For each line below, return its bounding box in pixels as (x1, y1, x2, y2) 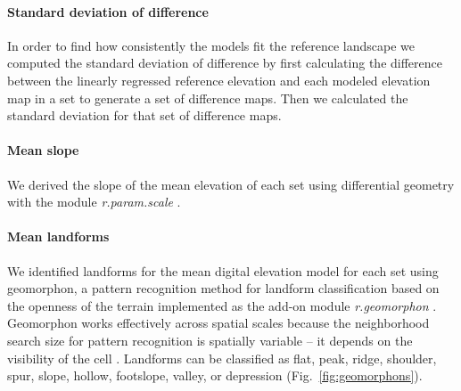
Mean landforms (7, 227, 110, 246)
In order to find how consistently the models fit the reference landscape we (7, 36, 415, 54)
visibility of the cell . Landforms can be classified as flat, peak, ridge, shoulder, (7, 348, 437, 367)
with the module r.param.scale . (7, 192, 181, 211)
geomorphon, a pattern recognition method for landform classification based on (7, 279, 440, 297)
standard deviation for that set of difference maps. (7, 106, 282, 125)
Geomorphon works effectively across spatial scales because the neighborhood (7, 314, 430, 332)
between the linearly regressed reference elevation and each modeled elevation (7, 70, 431, 89)
